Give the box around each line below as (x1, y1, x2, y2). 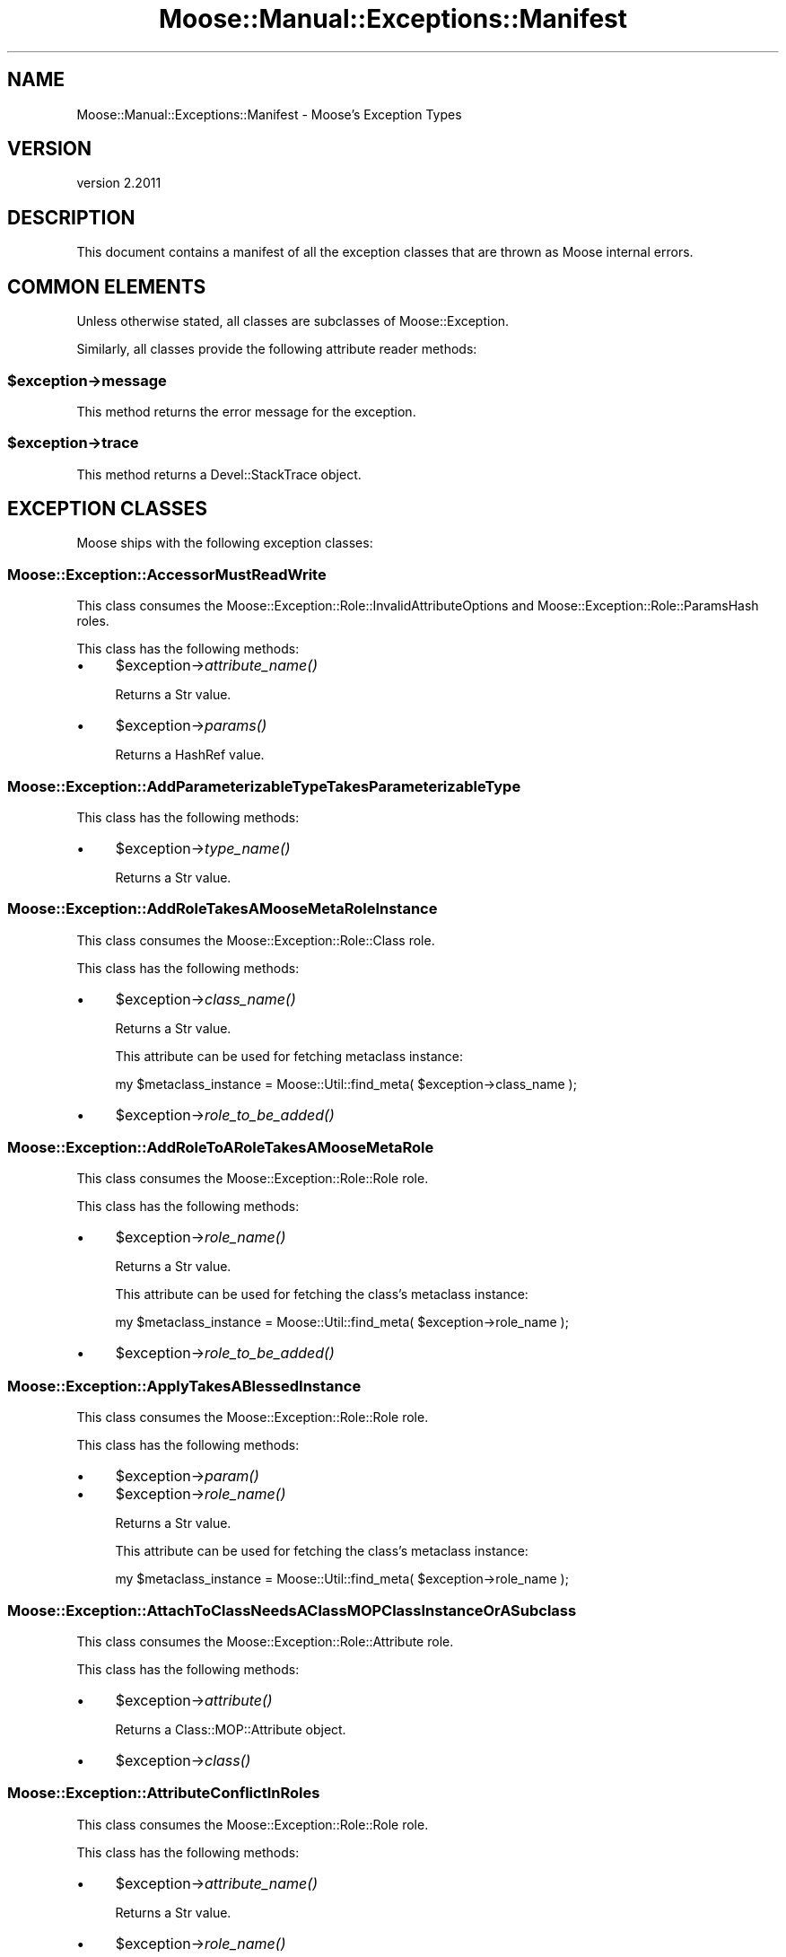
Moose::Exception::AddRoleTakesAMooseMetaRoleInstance (7, 900, 438, 918)
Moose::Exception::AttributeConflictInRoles (7, 1784, 320, 1803)
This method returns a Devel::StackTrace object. (76, 466, 362, 482)
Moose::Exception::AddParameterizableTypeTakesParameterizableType (7, 777, 521, 795)
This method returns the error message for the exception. (76, 403, 416, 419)
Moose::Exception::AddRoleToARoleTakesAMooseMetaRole (7, 1138, 434, 1157)
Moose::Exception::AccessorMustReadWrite (7, 565, 327, 584)
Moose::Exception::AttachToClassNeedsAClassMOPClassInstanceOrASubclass (7, 1601, 577, 1619)
